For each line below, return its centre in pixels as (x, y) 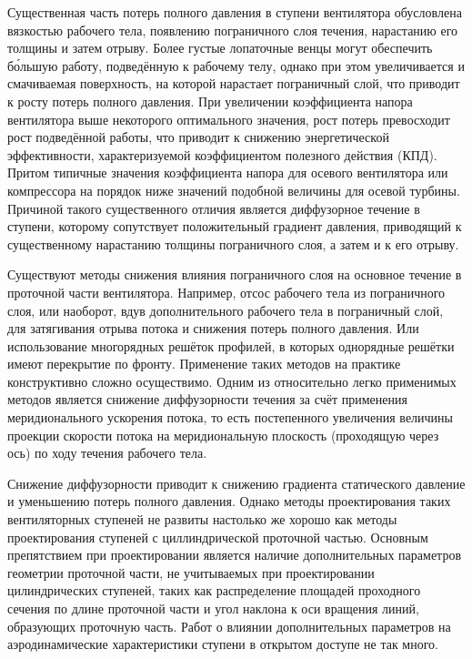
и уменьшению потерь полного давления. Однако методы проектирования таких (229, 501)
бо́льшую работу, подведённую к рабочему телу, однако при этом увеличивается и (236, 65)
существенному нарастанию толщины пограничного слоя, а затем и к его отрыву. (233, 243)
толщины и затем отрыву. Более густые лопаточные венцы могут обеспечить (220, 48)
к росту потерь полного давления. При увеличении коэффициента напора (210, 101)
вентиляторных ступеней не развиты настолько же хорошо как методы (202, 519)
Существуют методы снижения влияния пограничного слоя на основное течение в (235, 274)
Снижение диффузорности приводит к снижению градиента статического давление (236, 483)
